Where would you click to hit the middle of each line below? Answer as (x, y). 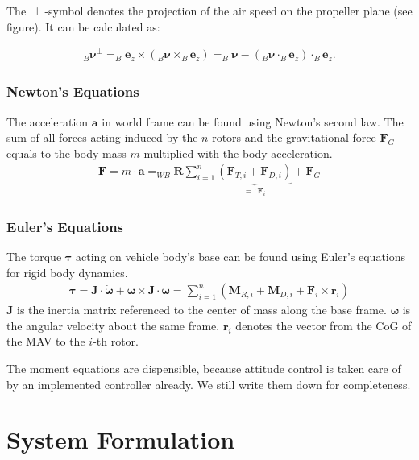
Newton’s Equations (73, 91)
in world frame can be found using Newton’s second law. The (253, 121)
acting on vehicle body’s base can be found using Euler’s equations (241, 256)
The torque (34, 256)
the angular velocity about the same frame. (113, 325)
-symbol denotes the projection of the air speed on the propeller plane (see (228, 10)
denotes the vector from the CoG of (324, 325)
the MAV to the (46, 341)
